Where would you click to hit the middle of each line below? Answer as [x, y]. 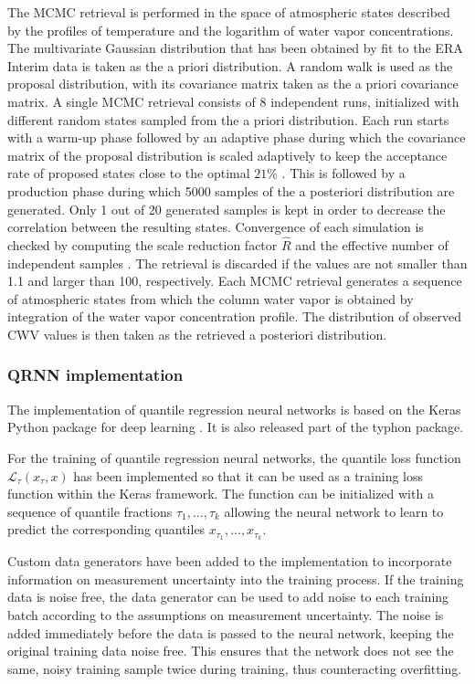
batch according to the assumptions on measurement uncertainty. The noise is [226, 614]
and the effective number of [372, 244]
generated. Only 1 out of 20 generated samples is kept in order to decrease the [227, 209]
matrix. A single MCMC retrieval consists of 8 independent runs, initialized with [233, 101]
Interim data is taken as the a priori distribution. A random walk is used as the [230, 65]
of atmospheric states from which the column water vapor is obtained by [211, 298]
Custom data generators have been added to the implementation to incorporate [230, 561]
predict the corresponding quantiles [106, 529]
